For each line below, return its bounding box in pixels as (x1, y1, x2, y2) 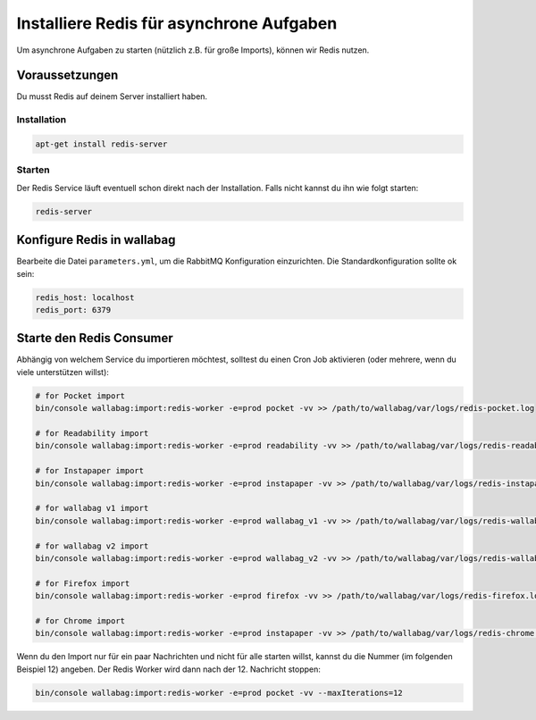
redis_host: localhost (35, 292, 135, 303)
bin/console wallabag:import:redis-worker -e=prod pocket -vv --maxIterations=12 (35, 688, 404, 698)
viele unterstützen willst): (16, 366, 109, 377)
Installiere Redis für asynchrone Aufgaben (16, 13, 338, 33)
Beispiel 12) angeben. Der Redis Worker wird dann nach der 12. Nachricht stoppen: (16, 664, 322, 674)
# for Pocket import (35, 390, 125, 401)
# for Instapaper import (35, 465, 145, 476)
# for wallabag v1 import (35, 503, 149, 514)
